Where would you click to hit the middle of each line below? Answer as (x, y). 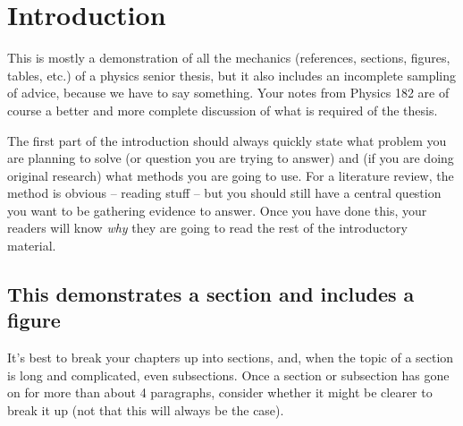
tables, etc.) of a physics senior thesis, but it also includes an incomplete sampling (231, 75)
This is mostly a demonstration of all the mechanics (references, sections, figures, (229, 58)
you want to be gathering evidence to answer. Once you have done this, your (217, 210)
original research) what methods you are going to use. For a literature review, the (231, 175)
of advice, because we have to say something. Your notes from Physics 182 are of (228, 93)
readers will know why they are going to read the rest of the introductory (207, 228)
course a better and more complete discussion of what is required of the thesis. (223, 110)
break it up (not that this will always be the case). (146, 410)
